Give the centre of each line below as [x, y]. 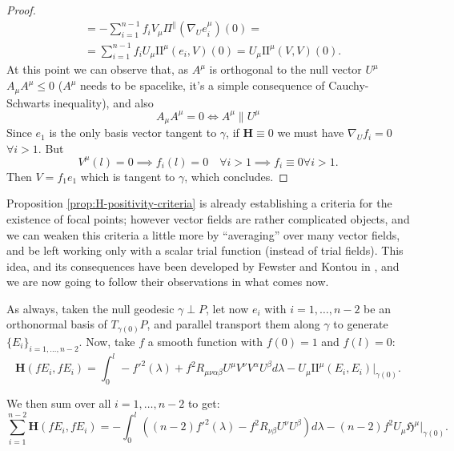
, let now [227, 308]
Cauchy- [349, 85]
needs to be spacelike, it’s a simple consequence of [203, 85]
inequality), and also [103, 102]
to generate [361, 324]
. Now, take [107, 341]
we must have [311, 133]
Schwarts [28, 102]
